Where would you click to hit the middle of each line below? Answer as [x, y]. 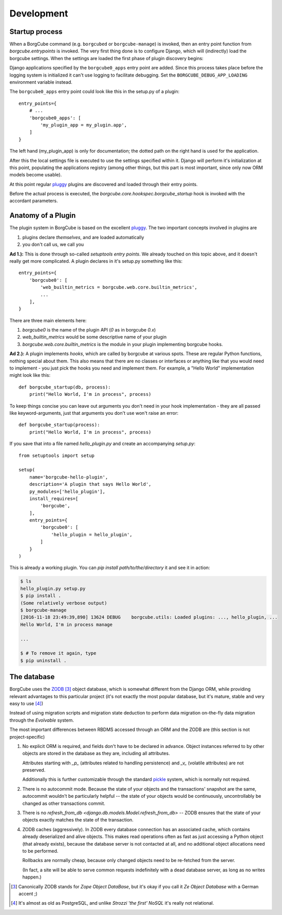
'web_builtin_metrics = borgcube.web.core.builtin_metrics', [119, 287]
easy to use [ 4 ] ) [26, 703]
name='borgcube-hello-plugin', [69, 477]
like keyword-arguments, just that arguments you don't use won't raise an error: [94, 413]
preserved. [34, 770]
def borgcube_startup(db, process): [65, 387]
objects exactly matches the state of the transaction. [78, 820]
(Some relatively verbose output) [64, 603]
